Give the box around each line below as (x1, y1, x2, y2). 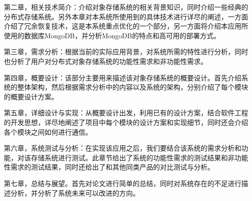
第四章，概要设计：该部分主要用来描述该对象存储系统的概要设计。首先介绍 (4, 72, 241, 82)
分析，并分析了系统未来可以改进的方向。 (10, 187, 140, 198)
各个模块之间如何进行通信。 (4, 126, 92, 137)
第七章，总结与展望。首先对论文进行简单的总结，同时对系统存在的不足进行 (4, 178, 241, 188)
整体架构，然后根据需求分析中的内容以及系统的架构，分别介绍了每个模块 (17, 82, 248, 92)
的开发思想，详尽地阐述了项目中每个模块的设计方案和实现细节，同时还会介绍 (4, 117, 248, 127)
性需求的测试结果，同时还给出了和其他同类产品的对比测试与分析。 (4, 162, 214, 172)
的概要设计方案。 (4, 91, 58, 101)
